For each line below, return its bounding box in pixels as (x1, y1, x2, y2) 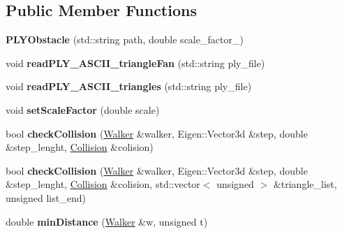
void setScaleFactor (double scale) (6, 102, 160, 117)
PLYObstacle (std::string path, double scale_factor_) (6, 32, 244, 47)
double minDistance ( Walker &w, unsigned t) (6, 214, 208, 228)
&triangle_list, (273, 177, 337, 191)
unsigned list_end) (6, 190, 86, 205)
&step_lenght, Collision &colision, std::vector (6, 177, 200, 191)
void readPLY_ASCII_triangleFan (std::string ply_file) (6, 55, 265, 70)
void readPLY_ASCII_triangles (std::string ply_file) (6, 79, 252, 94)
